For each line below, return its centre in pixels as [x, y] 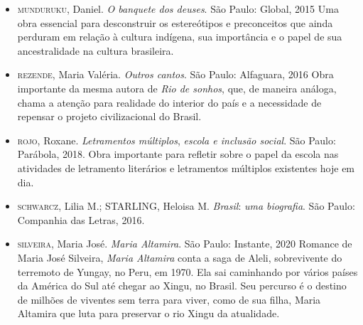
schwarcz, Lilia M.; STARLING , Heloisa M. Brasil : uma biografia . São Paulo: [186, 206]
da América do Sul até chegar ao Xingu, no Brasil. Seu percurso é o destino [182, 286]
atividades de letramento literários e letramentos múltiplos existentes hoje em [186, 167]
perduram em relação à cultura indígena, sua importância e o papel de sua [180, 37]
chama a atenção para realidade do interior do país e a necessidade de [169, 102]
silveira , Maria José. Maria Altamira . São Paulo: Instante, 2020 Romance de [185, 244]
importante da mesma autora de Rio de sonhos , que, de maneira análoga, [177, 88]
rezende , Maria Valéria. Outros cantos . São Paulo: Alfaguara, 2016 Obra [175, 74]
